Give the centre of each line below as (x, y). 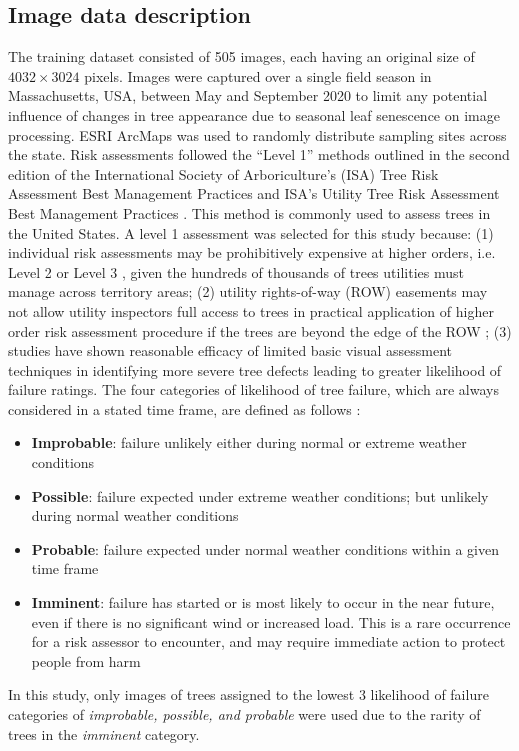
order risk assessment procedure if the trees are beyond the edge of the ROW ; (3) (260, 330)
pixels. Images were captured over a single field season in (258, 75)
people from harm (86, 660)
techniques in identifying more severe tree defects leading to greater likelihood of (255, 369)
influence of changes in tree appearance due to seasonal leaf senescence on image (254, 114)
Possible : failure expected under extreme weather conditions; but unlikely (260, 495)
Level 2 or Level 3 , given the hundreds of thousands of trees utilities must (236, 271)
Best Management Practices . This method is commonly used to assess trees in (249, 212)
